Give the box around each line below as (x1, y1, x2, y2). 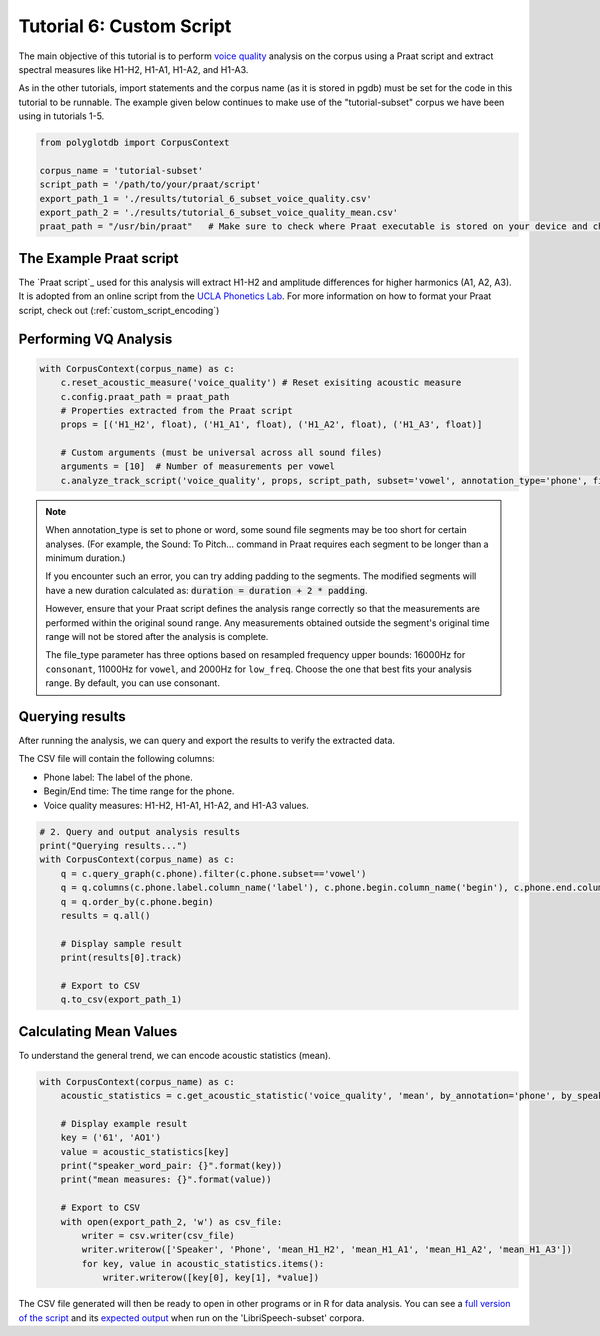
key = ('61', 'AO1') (60, 1132, 162, 1144)
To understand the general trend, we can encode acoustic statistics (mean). (18, 1049, 332, 1061)
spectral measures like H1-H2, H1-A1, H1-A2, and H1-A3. (18, 63, 249, 75)
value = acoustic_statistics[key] (60, 1146, 230, 1157)
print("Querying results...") (39, 840, 188, 851)
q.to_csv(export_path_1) (60, 994, 183, 1005)
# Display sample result (60, 938, 183, 949)
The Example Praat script (18, 250, 179, 267)
